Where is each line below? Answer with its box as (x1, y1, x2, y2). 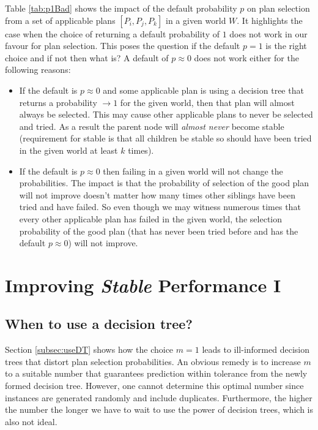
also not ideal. (5, 415, 57, 428)
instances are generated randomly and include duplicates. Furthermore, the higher (5, 391, 312, 404)
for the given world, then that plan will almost (120, 96, 295, 108)
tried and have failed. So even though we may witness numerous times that (19, 200, 301, 213)
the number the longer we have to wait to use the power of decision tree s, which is (5, 403, 314, 416)
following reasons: (5, 63, 71, 76)
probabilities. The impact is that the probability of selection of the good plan (19, 176, 309, 189)
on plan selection (246, 2, 310, 14)
